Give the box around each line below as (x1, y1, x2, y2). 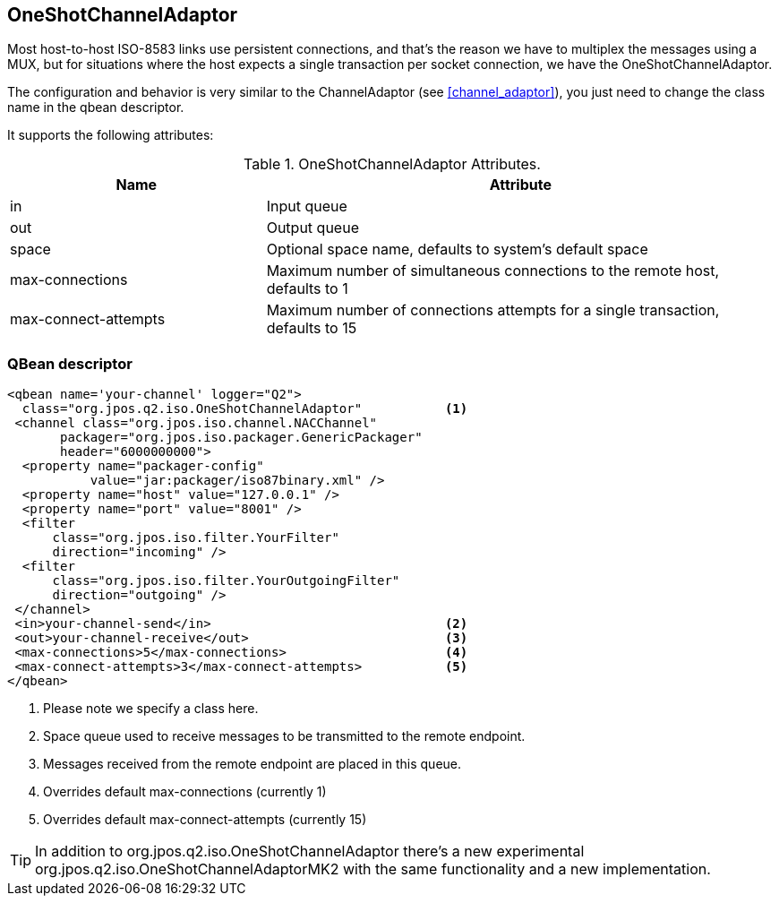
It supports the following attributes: (7, 127, 214, 143)
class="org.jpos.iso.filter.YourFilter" (52, 530, 339, 546)
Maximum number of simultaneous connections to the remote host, (266, 262, 720, 280)
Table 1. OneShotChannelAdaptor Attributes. (244, 155, 541, 174)
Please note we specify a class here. (43, 701, 259, 717)
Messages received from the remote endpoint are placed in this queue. (43, 756, 462, 772)
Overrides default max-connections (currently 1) (43, 784, 327, 800)
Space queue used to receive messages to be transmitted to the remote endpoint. (43, 728, 526, 744)
